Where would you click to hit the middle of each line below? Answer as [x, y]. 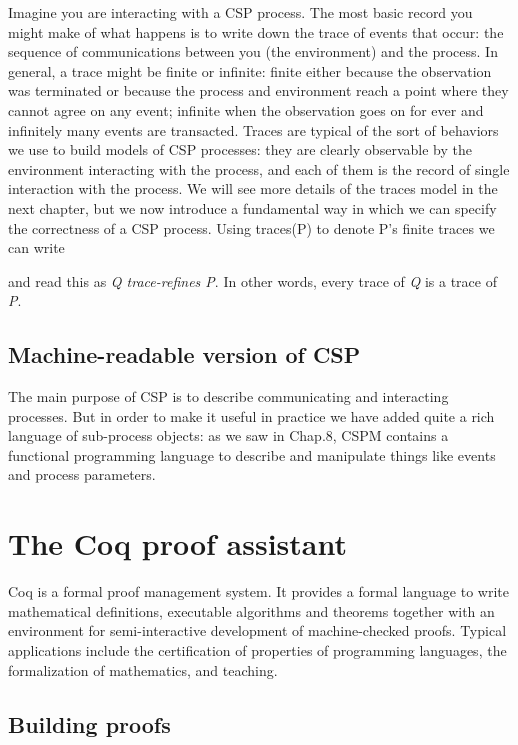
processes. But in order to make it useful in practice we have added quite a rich [251, 415]
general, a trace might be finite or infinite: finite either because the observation [250, 70]
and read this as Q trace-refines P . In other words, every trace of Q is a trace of [252, 280]
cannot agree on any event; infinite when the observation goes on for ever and [246, 109]
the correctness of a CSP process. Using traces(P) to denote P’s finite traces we [251, 227]
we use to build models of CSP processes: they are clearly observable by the [240, 149]
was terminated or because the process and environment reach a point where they [258, 90]
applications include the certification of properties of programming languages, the [257, 649]
